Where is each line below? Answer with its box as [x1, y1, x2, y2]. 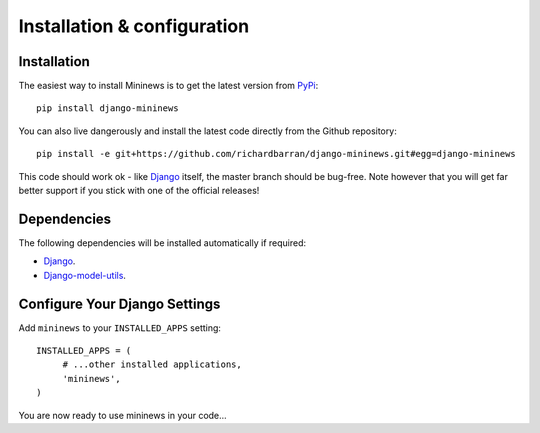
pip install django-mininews [36, 103, 179, 114]
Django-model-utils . [43, 269, 127, 281]
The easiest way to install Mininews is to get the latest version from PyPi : [18, 80, 319, 92]
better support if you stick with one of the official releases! [18, 185, 260, 197]
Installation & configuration [18, 15, 250, 37]
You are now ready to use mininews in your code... [18, 409, 227, 421]
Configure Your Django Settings [18, 295, 221, 312]
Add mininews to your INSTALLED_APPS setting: [18, 321, 222, 334]
